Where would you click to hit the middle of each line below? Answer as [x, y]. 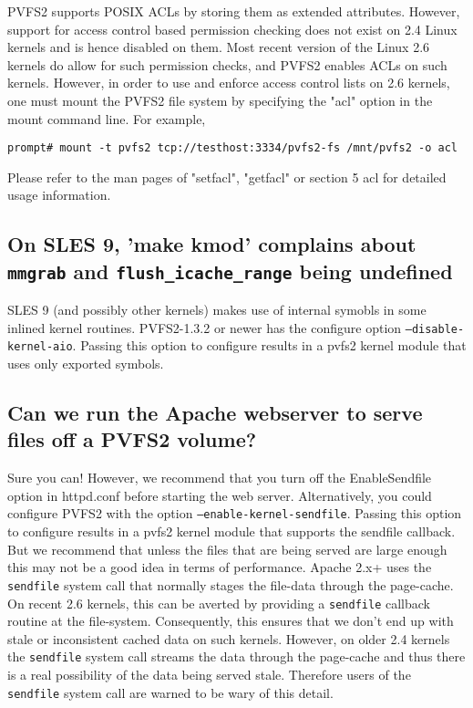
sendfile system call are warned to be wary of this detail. [170, 692]
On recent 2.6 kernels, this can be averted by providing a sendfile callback [219, 603]
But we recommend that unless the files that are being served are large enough [227, 549]
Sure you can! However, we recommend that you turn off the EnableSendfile [220, 478]
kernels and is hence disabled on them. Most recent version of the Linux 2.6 [219, 47]
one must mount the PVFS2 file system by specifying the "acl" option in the [220, 100]
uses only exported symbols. [86, 364]
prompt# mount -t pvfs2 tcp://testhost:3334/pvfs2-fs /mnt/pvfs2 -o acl [232, 148]
